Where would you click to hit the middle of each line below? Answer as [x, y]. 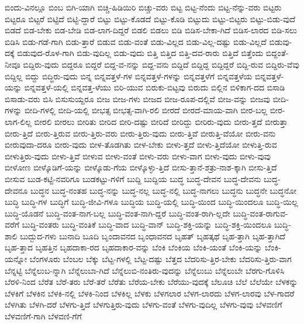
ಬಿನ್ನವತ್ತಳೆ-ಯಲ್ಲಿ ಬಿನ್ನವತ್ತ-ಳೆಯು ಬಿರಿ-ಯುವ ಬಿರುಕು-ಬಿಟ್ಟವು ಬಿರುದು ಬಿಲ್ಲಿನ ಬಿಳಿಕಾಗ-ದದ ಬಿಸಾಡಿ [155, 87]
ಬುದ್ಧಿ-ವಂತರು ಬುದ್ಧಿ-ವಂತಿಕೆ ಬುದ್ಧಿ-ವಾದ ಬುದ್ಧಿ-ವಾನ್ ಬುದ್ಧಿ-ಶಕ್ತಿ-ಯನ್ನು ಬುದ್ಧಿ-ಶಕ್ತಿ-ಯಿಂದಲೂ [147, 224]
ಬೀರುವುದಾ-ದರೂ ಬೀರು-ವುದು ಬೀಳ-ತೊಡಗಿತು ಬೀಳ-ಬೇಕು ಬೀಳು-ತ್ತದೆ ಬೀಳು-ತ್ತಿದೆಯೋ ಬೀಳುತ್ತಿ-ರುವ [141, 144]
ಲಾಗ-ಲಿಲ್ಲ [18, 121]
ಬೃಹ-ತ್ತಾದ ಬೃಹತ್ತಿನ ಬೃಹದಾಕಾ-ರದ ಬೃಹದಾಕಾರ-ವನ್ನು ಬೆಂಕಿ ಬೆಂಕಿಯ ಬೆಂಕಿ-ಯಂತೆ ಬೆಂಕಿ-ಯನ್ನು [134, 247]
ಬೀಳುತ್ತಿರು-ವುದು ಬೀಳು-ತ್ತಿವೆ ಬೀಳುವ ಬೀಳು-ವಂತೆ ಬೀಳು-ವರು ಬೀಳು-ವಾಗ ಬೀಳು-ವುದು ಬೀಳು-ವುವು [138, 156]
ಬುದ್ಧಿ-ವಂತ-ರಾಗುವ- [260, 213]
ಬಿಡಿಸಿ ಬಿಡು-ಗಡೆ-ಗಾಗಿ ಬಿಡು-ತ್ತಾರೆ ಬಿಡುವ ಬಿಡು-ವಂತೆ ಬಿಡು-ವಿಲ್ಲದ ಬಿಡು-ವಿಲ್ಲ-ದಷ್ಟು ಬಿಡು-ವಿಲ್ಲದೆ [136, 41]
